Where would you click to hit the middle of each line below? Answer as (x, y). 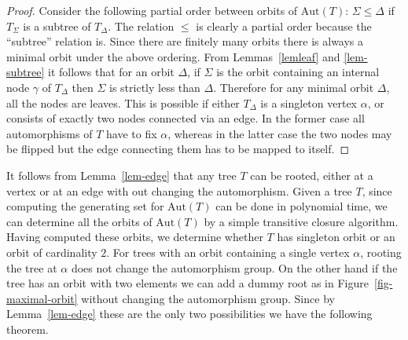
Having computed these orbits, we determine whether (135, 237)
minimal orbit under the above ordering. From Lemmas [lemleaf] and (173, 56)
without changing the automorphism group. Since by (208, 298)
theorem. (28, 329)
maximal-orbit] (42, 298)
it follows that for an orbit (111, 72)
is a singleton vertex (309, 102)
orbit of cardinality (52, 252)
